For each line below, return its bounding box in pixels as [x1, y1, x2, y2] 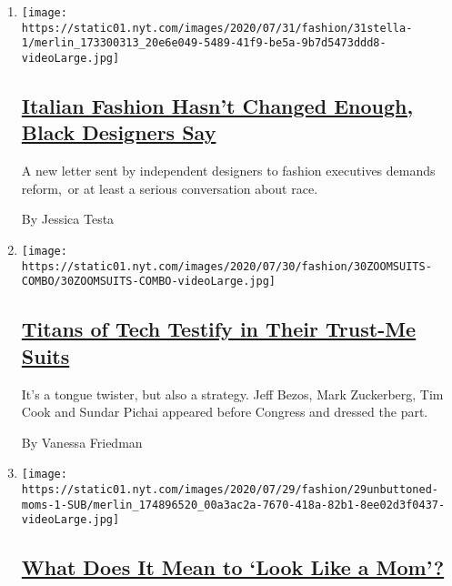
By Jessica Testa [21, 209, 115, 228]
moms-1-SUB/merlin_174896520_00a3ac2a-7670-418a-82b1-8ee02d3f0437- [21, 498, 446, 511]
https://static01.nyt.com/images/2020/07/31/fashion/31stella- [21, 21, 413, 35]
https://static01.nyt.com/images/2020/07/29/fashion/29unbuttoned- [21, 483, 438, 496]
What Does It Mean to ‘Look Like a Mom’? [21, 553, 445, 581]
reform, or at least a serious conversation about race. [21, 178, 318, 197]
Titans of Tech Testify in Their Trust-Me [21, 315, 417, 343]
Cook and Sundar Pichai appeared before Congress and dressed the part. [21, 402, 428, 421]
